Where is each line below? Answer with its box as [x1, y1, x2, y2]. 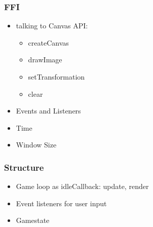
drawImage [28, 54, 62, 65]
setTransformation [28, 71, 85, 82]
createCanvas [28, 37, 69, 48]
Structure [4, 161, 44, 173]
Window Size [16, 139, 57, 150]
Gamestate [16, 215, 50, 225]
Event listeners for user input [16, 198, 107, 208]
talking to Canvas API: [16, 20, 88, 31]
